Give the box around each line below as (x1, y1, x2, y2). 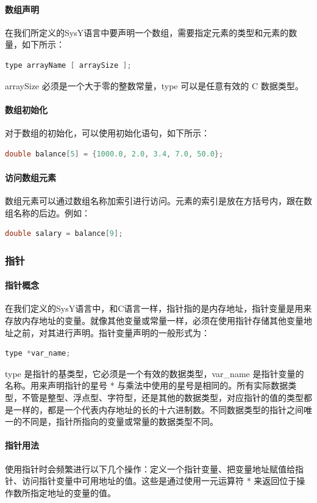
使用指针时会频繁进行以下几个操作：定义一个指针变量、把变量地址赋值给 (5, 462, 295, 475)
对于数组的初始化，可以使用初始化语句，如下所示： (5, 126, 210, 139)
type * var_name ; (5, 349, 71, 358)
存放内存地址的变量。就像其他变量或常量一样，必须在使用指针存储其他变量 (5, 314, 304, 326)
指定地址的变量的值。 (30, 486, 116, 499)
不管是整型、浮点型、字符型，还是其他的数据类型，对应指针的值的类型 (21, 391, 304, 403)
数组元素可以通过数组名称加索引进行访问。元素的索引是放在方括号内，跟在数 (5, 194, 312, 207)
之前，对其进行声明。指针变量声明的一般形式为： (13, 326, 210, 339)
